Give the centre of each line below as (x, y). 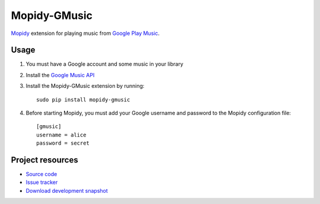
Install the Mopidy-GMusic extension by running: (85, 86)
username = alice (61, 135)
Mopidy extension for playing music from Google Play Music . (85, 33)
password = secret (63, 143)
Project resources (44, 160)
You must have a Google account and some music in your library (105, 64)
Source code (41, 174)
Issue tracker (42, 182)
